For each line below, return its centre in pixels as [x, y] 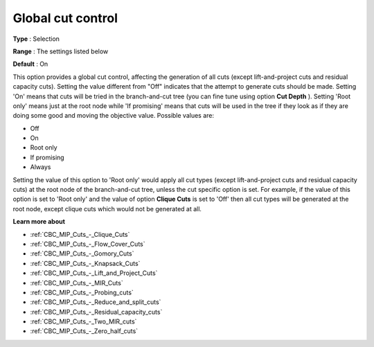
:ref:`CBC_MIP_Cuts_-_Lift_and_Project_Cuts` [94, 273]
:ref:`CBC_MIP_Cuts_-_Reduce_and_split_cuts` [96, 302]
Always [41, 167]
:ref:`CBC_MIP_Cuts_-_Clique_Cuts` [80, 234]
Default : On [30, 64]
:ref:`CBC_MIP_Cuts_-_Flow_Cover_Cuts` [88, 244]
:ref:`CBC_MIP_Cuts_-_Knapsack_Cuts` [85, 263]
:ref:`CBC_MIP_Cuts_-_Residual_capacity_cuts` [96, 312]
